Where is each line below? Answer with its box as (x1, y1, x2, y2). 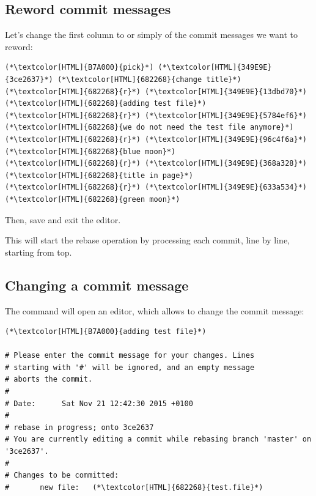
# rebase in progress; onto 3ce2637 (5, 423, 154, 432)
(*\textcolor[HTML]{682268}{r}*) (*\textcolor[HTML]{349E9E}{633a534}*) (5, 183, 307, 192)
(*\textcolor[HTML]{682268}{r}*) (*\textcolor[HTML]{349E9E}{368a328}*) (5, 159, 307, 168)
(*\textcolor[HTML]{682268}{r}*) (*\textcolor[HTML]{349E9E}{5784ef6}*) (5, 111, 307, 120)
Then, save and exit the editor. (5, 213, 121, 226)
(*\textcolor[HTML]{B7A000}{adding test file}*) (5, 327, 207, 336)
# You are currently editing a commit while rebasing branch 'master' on (5, 435, 312, 444)
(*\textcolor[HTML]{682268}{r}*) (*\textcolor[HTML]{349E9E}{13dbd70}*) (5, 87, 307, 96)
